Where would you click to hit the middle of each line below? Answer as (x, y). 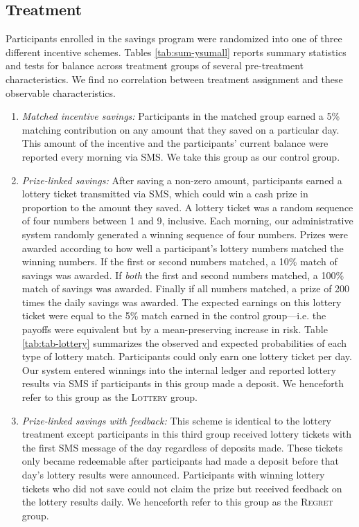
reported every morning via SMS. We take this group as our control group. (181, 156)
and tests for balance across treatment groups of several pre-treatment (155, 65)
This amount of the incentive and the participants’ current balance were (175, 143)
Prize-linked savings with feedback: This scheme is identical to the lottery (176, 420)
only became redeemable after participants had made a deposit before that (181, 461)
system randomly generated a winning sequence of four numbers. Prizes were (185, 234)
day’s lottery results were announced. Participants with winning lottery (173, 475)
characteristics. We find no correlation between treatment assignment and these (174, 79)
